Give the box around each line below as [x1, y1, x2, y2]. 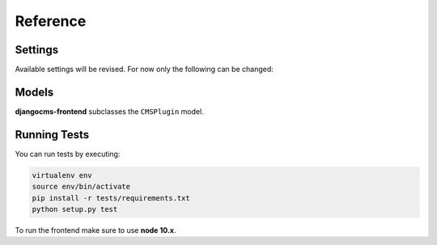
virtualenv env [32, 171, 92, 180]
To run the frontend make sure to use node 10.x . [15, 226, 176, 235]
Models [15, 85, 54, 99]
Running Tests [15, 128, 89, 142]
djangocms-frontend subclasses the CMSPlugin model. [15, 106, 204, 116]
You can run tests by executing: [15, 149, 121, 158]
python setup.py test [32, 205, 118, 214]
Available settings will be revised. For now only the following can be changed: [15, 65, 274, 74]
